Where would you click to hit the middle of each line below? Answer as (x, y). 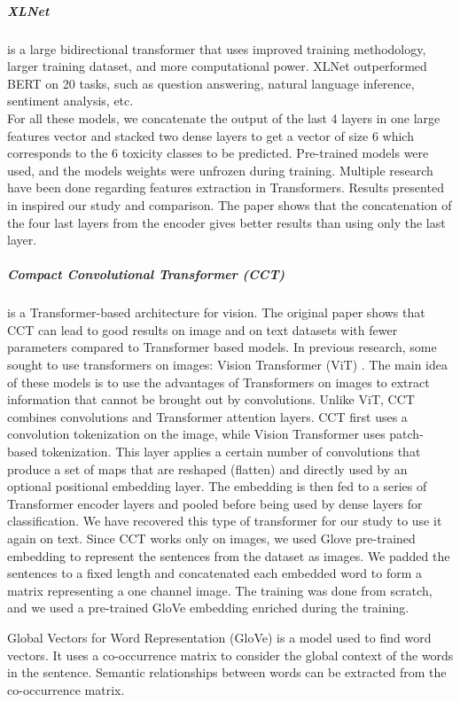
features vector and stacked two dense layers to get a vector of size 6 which (211, 135)
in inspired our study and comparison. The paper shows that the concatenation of (230, 204)
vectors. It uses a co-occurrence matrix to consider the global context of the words (230, 655)
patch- (406, 434)
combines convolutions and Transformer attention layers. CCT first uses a (207, 416)
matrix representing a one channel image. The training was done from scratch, (220, 590)
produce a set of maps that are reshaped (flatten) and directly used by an (207, 468)
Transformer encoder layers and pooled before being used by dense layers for (215, 503)
